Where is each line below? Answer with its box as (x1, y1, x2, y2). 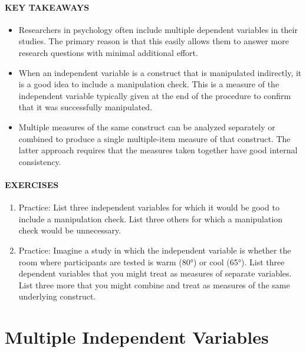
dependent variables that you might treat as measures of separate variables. (18, 267, 292, 279)
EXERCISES (5, 178, 59, 190)
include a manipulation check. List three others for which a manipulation (18, 212, 283, 225)
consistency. (18, 155, 61, 167)
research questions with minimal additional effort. (18, 46, 198, 58)
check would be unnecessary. (18, 224, 121, 236)
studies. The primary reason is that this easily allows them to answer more (18, 35, 289, 47)
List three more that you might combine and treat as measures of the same (18, 278, 290, 291)
